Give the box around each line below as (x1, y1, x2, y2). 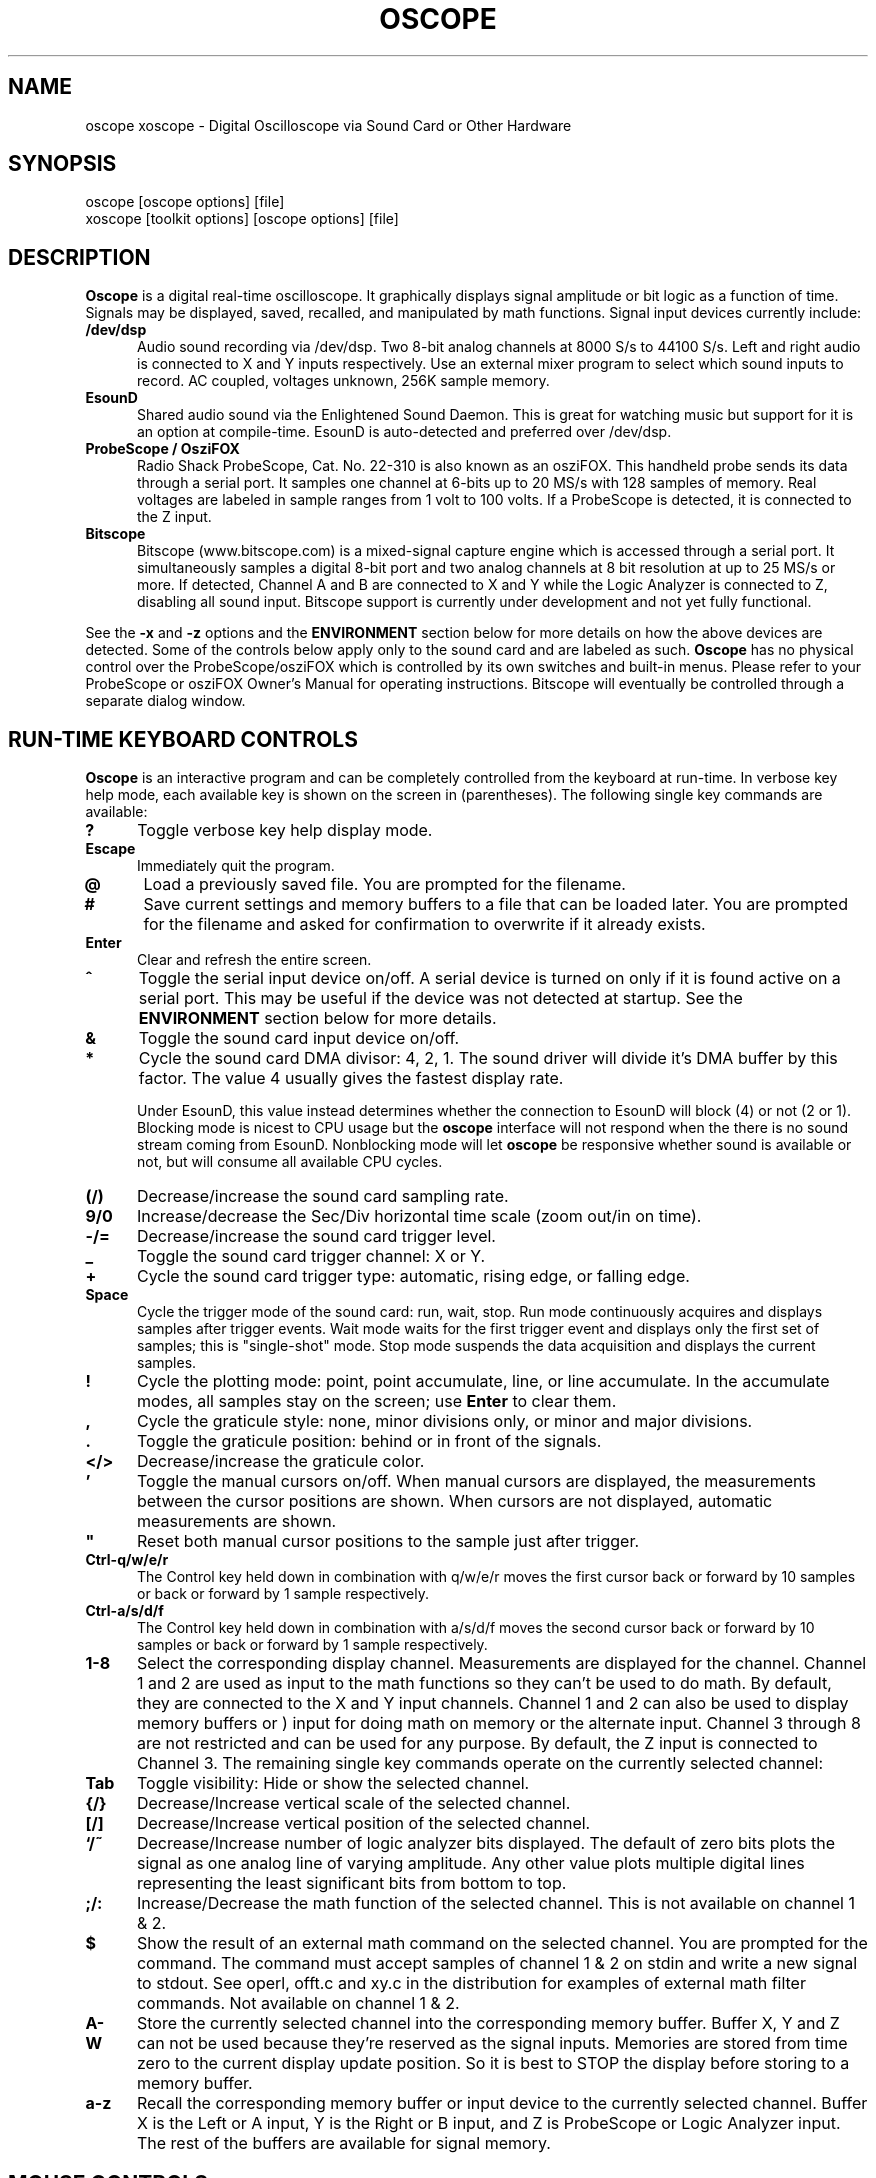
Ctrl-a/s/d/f (85, 1602, 164, 1620)
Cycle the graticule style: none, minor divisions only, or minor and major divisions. (136, 1411, 753, 1432)
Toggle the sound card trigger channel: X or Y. (136, 1246, 486, 1267)
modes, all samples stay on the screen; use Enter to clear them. (136, 1391, 617, 1412)
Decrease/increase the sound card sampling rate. (136, 1186, 509, 1207)
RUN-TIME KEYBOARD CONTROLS (8, 726, 358, 752)
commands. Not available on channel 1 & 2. (136, 1993, 460, 2014)
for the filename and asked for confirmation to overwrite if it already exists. (143, 914, 706, 935)
